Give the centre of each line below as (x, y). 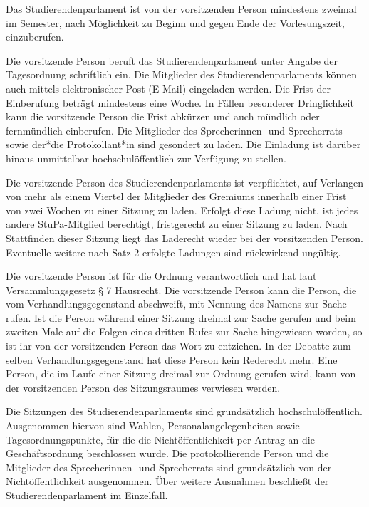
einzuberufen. (35, 37)
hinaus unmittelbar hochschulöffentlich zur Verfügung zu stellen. (146, 158)
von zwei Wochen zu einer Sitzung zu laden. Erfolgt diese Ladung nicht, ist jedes (182, 210)
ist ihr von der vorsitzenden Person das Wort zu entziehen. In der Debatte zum (178, 346)
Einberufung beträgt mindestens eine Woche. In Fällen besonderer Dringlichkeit (180, 102)
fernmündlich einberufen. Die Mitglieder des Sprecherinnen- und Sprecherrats (174, 130)
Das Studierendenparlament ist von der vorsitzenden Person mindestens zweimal (181, 9)
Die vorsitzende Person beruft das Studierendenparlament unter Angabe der (172, 60)
